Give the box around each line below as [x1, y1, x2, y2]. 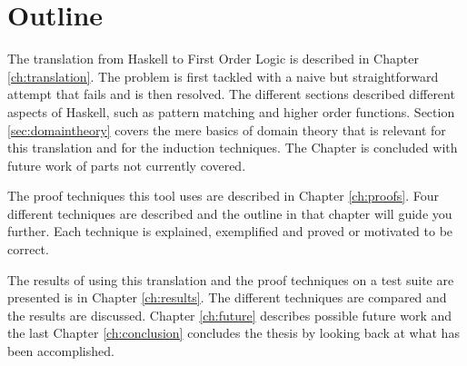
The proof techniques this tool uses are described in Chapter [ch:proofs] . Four [7, 186, 439, 205]
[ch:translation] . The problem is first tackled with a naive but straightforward [7, 66, 439, 85]
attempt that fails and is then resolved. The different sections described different [7, 84, 455, 104]
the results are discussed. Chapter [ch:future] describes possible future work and [7, 305, 452, 324]
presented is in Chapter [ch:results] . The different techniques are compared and [7, 288, 447, 307]
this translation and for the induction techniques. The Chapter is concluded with [7, 138, 458, 157]
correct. [7, 240, 49, 259]
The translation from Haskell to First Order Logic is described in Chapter [7, 49, 419, 68]
